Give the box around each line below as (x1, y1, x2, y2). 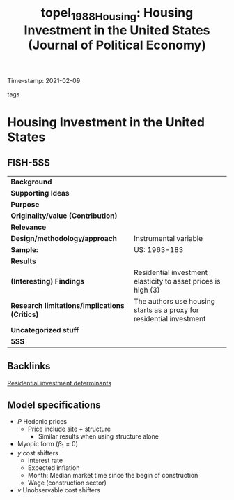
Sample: (10, 244, 38, 254)
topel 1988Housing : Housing (40, 5, 194, 23)
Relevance (10, 222, 47, 232)
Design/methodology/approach (10, 233, 117, 243)
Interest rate (27, 456, 63, 465)
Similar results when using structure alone (38, 432, 159, 441)
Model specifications (7, 399, 101, 411)
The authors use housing (133, 296, 216, 306)
